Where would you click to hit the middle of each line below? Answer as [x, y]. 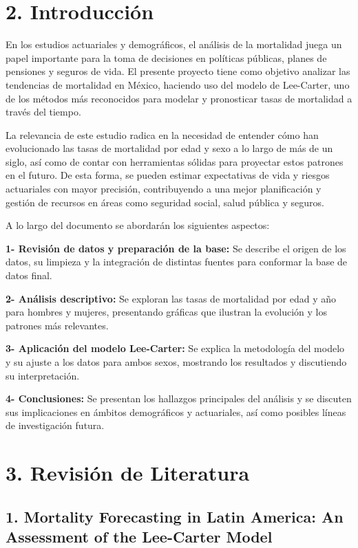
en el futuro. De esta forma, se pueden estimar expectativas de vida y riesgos [168, 175]
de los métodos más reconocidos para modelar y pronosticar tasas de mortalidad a [179, 98]
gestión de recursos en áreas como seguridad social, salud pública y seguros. [165, 202]
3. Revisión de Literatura [128, 473]
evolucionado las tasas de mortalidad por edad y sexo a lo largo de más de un [169, 148]
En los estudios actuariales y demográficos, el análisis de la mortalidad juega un [174, 44]
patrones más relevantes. [57, 325]
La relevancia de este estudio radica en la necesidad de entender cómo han [162, 134]
